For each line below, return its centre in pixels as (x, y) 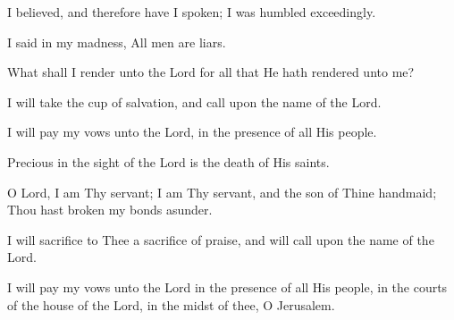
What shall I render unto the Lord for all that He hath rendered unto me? (211, 72)
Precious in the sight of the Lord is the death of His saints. (168, 161)
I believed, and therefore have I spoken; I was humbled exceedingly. (192, 12)
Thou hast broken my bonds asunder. (110, 210)
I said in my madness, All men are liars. (117, 42)
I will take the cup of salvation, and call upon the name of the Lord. (194, 101)
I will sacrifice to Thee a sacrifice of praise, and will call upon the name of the (221, 239)
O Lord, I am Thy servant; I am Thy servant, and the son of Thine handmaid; (222, 192)
